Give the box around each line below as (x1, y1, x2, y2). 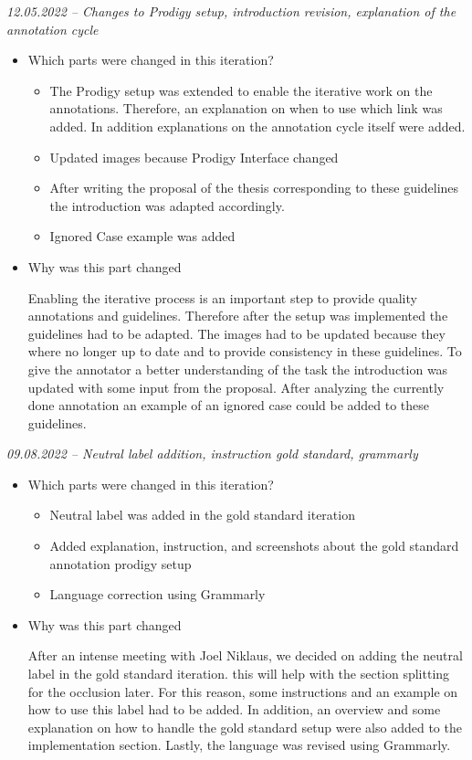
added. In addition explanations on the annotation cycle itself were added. (49, 116, 466, 135)
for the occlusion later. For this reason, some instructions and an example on (27, 681, 458, 701)
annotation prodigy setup (49, 554, 192, 573)
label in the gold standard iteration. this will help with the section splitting (27, 664, 450, 683)
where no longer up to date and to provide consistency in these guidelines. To (27, 342, 462, 361)
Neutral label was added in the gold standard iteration (49, 505, 355, 524)
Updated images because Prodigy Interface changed (49, 147, 339, 166)
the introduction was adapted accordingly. (49, 195, 285, 215)
